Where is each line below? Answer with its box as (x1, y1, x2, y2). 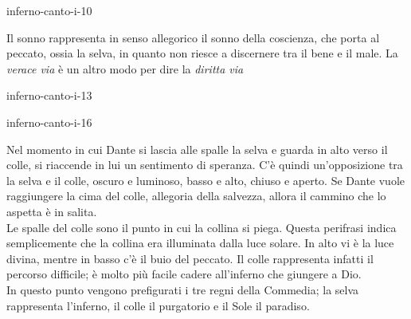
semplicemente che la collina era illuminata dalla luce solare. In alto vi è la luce (6, 234, 394, 251)
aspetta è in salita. (6, 203, 97, 219)
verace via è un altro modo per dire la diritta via (6, 60, 244, 77)
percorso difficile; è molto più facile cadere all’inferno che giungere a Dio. (6, 266, 362, 282)
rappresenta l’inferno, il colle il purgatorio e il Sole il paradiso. (6, 297, 310, 313)
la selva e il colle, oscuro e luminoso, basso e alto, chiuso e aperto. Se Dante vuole (6, 171, 405, 188)
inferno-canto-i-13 (6, 87, 92, 104)
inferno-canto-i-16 (6, 113, 92, 130)
